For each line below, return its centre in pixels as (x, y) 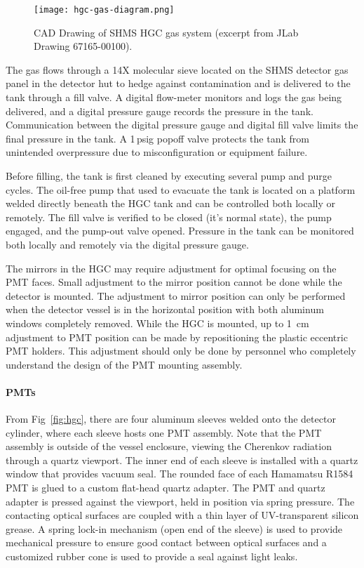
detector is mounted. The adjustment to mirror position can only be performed (176, 295)
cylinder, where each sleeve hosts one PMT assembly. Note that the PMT (164, 432)
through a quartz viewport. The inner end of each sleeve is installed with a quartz (182, 460)
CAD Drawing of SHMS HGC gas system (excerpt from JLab (166, 32)
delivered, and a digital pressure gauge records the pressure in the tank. (160, 111)
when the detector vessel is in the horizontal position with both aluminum (165, 309)
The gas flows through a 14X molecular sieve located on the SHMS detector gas (177, 69)
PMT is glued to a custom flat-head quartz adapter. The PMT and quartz (166, 488)
